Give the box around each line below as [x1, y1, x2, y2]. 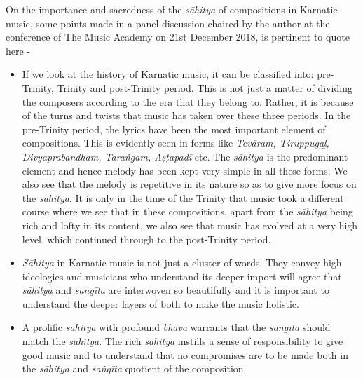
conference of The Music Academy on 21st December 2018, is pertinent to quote [6, 29, 350, 44]
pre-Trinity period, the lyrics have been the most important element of [22, 121, 326, 136]
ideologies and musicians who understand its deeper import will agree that [22, 269, 342, 283]
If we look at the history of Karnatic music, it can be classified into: [22, 67, 314, 81]
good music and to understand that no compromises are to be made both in [22, 347, 348, 362]
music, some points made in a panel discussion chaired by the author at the [6, 15, 330, 30]
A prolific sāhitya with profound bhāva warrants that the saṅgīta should [22, 320, 331, 334]
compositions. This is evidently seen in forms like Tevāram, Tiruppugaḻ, [22, 135, 329, 150]
